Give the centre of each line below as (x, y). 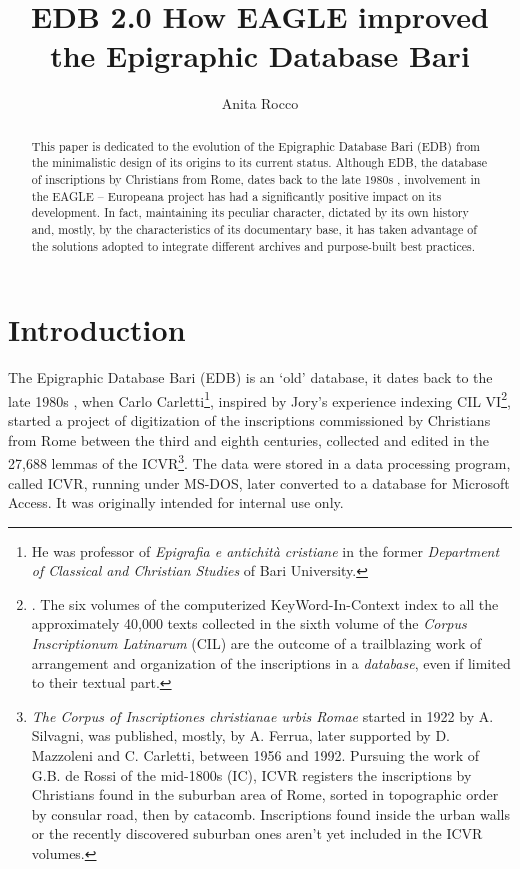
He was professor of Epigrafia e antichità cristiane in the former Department (265, 550)
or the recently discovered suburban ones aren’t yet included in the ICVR (257, 833)
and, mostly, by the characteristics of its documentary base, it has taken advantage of (254, 228)
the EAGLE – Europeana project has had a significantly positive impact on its (236, 195)
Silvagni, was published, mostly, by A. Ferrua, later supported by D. (240, 735)
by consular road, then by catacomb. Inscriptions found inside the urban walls (270, 813)
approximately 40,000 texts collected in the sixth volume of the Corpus (249, 623)
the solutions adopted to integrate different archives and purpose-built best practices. (253, 245)
